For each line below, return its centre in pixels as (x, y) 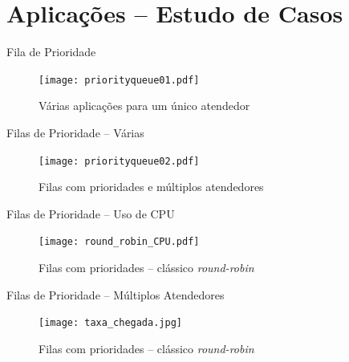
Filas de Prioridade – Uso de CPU (91, 213)
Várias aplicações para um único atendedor (144, 106)
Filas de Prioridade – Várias (75, 132)
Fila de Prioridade (51, 52)
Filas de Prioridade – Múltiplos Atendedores (116, 294)
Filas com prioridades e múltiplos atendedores (151, 187)
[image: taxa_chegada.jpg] (110, 323)
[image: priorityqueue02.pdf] (119, 161)
